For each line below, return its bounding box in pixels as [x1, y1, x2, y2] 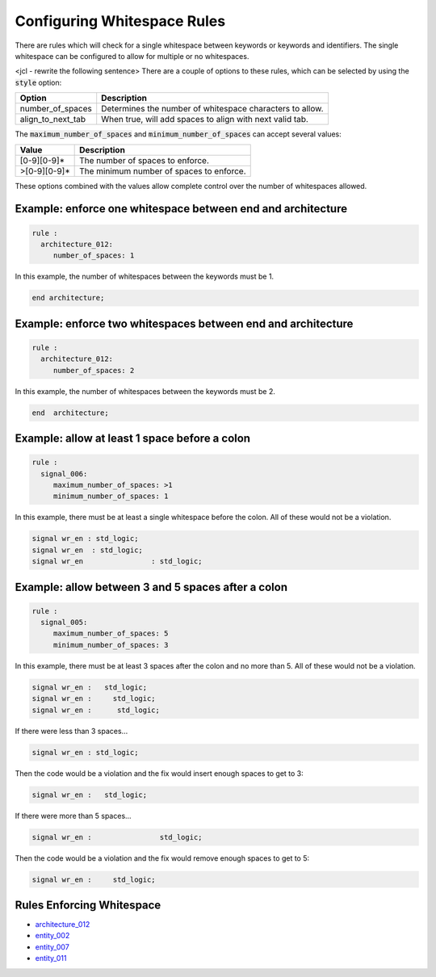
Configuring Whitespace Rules [15, 12, 226, 30]
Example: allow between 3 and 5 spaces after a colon [15, 580, 288, 593]
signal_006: [40, 469, 88, 478]
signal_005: [40, 618, 88, 627]
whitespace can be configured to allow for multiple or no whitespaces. [15, 51, 249, 61]
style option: [15, 78, 62, 87]
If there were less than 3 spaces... [15, 726, 128, 736]
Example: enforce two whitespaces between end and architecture [15, 317, 354, 330]
